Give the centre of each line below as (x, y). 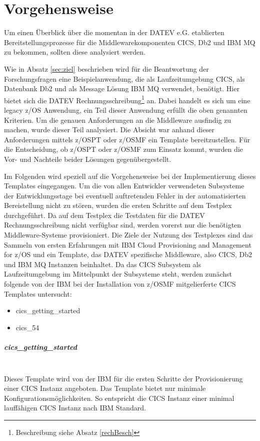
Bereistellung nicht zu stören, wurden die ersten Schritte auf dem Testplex (118, 205)
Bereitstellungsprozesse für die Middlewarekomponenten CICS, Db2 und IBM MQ (130, 42)
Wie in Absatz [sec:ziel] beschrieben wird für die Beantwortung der (106, 68)
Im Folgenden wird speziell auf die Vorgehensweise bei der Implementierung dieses (130, 176)
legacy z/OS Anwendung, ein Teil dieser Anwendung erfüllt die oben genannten (126, 109)
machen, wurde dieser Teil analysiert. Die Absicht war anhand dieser (109, 130)
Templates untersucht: (38, 293)
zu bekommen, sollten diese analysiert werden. (75, 52)
